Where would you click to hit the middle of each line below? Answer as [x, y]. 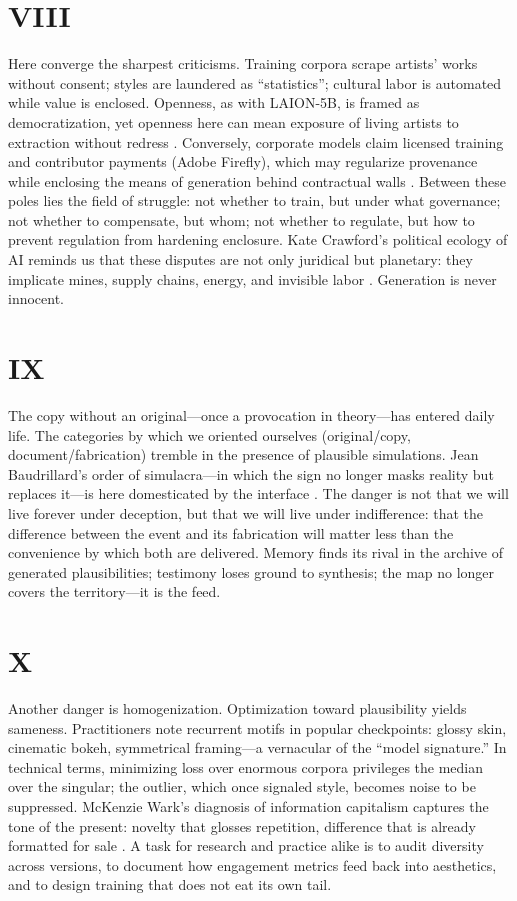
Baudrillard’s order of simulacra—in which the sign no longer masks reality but [251, 473]
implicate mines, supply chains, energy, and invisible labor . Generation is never [252, 278]
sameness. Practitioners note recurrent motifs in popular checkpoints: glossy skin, [257, 727]
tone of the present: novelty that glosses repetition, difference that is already [242, 825]
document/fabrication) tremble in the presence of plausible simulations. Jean [243, 454]
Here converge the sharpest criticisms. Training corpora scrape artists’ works [243, 63]
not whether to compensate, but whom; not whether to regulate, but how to [241, 219]
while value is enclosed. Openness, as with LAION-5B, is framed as [214, 102]
